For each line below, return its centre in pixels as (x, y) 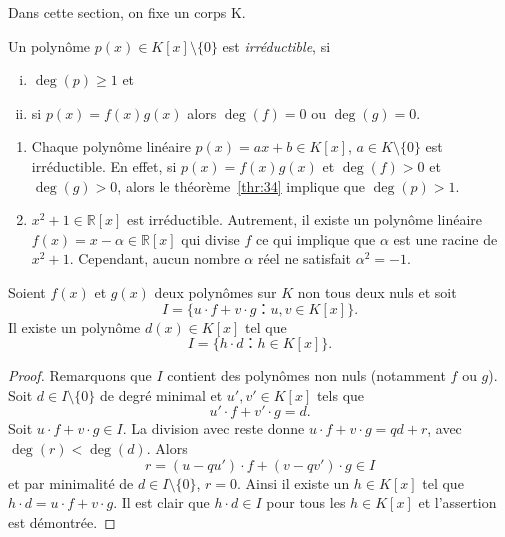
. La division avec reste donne (213, 428)
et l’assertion (457, 502)
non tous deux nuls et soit (377, 291)
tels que (340, 394)
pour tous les (306, 502)
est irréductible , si (276, 45)
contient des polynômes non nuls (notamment (306, 375)
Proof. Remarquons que (80, 375)
